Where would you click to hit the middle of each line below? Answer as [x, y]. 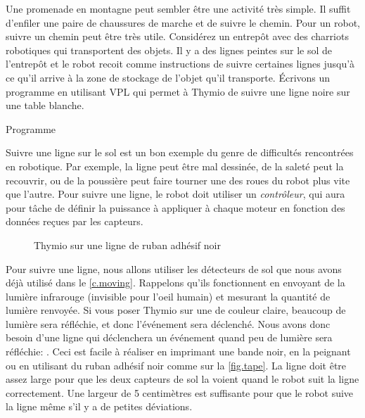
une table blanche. [45, 105]
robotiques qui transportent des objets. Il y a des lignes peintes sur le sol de [169, 50]
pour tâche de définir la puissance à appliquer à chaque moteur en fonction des [175, 207]
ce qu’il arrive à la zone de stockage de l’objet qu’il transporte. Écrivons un [168, 77]
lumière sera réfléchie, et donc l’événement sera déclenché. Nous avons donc [168, 323]
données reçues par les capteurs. [75, 221]
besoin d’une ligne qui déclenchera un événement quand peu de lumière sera [169, 337]
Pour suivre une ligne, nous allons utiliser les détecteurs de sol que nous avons [174, 268]
